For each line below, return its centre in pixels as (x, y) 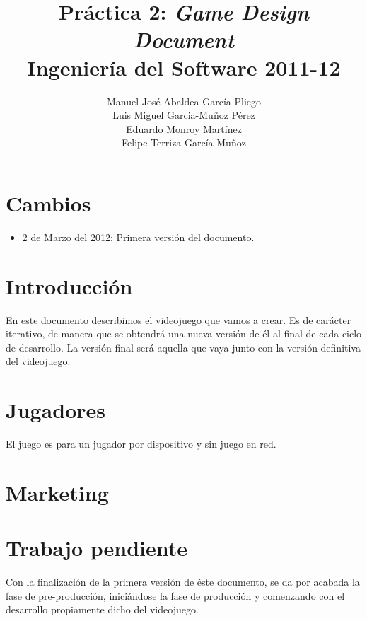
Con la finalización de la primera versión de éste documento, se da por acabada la (183, 582)
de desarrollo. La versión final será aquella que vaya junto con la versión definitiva (183, 347)
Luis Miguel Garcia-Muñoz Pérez (184, 115)
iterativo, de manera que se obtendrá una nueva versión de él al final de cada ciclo (184, 333)
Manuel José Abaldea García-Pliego (184, 101)
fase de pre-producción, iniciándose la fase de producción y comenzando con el (175, 595)
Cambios (48, 203)
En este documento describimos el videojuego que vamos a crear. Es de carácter (179, 319)
